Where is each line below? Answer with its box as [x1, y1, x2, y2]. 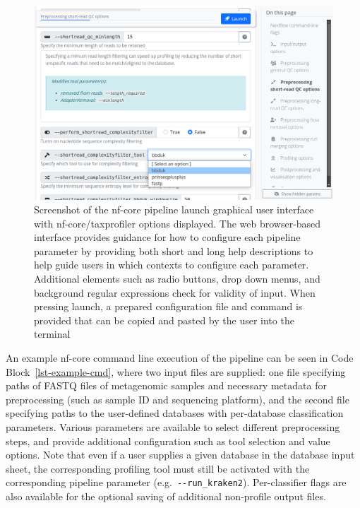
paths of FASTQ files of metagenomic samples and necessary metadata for [6, 378, 327, 393]
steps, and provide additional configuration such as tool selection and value [6, 433, 330, 448]
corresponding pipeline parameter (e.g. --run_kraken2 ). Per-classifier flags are [6, 475, 347, 490]
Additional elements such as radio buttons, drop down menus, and [34, 271, 320, 286]
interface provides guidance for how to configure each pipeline [34, 230, 301, 244]
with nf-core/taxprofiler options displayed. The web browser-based [34, 215, 321, 230]
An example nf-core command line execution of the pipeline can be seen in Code [6, 350, 354, 365]
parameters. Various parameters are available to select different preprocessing [6, 420, 340, 435]
